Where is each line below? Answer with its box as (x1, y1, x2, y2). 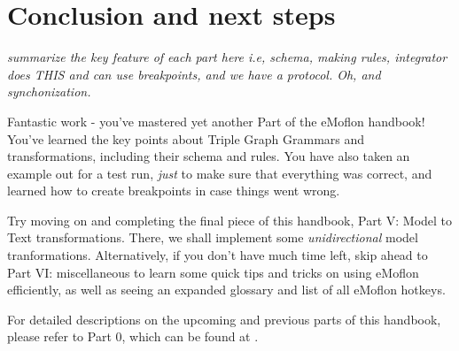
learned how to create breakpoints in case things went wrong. (7, 181, 340, 200)
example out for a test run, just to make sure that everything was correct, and (7, 164, 432, 182)
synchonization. (7, 82, 91, 101)
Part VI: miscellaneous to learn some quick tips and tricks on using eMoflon (7, 263, 419, 281)
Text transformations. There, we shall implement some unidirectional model (7, 228, 418, 247)
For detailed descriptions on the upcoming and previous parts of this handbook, (7, 309, 441, 328)
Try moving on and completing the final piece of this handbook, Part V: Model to (7, 210, 453, 229)
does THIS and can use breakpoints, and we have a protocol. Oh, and (7, 65, 381, 83)
